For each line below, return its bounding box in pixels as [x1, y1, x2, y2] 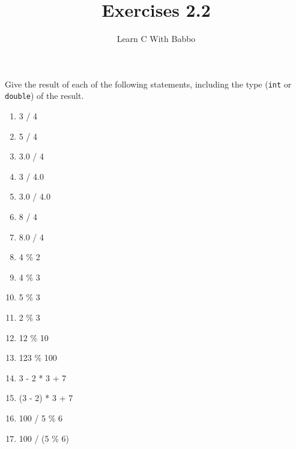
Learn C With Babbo [116, 32, 196, 45]
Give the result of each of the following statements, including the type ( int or [5, 77, 292, 90]
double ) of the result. [5, 89, 84, 102]
